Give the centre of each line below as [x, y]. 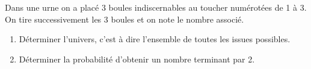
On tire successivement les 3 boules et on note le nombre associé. [125, 19]
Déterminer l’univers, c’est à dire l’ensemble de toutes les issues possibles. [155, 39]
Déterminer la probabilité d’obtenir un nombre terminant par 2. [137, 59]
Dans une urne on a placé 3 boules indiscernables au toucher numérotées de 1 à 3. [156, 7]
